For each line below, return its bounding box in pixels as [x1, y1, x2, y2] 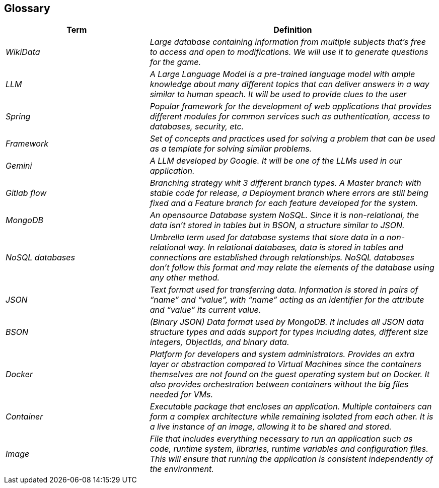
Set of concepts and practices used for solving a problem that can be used [150, 133, 435, 144]
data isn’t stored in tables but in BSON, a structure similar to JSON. [150, 220, 405, 231]
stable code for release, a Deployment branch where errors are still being [150, 188, 428, 198]
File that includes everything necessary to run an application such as [150, 434, 413, 444]
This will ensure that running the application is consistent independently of [150, 454, 433, 464]
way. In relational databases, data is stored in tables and [187, 242, 404, 253]
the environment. [150, 464, 214, 474]
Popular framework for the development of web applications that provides [150, 101, 431, 112]
